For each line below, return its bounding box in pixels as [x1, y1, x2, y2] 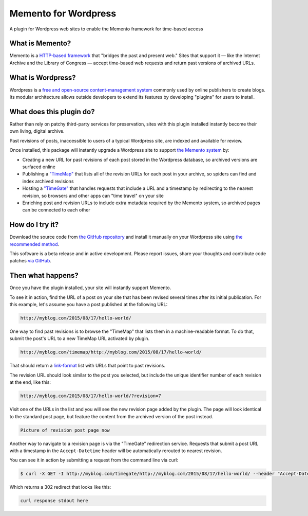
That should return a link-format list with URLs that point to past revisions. [9, 363, 166, 369]
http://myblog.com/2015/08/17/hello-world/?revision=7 [20, 393, 161, 399]
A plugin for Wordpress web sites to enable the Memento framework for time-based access [9, 26, 203, 32]
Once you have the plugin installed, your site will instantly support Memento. [9, 284, 171, 291]
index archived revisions [22, 178, 74, 184]
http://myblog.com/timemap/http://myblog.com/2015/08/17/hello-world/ [20, 349, 202, 355]
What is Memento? [9, 39, 71, 48]
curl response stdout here [20, 498, 88, 504]
